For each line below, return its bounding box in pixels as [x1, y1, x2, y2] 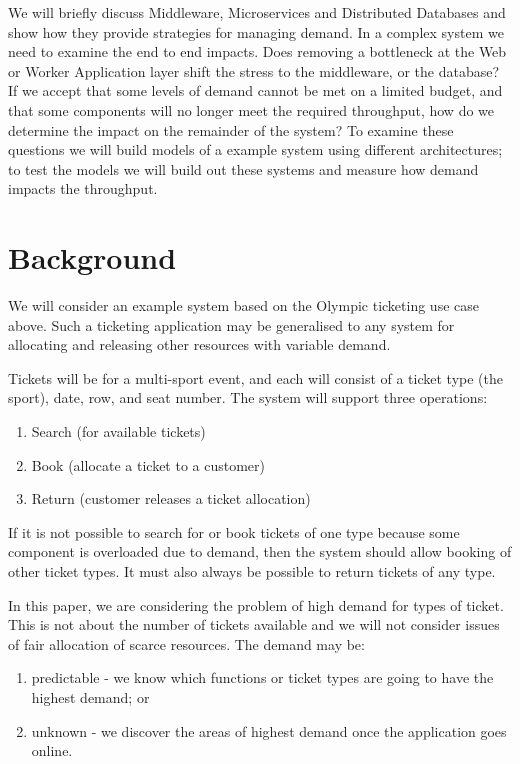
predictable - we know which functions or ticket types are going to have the [31, 667, 494, 688]
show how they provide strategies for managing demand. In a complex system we [8, 21, 504, 42]
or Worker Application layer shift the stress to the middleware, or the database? [8, 60, 500, 81]
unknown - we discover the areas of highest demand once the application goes [31, 720, 507, 741]
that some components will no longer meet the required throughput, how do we [8, 99, 495, 120]
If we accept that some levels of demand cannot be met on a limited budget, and [8, 80, 503, 101]
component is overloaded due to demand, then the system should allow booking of [8, 541, 512, 562]
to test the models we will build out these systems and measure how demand [8, 158, 479, 179]
